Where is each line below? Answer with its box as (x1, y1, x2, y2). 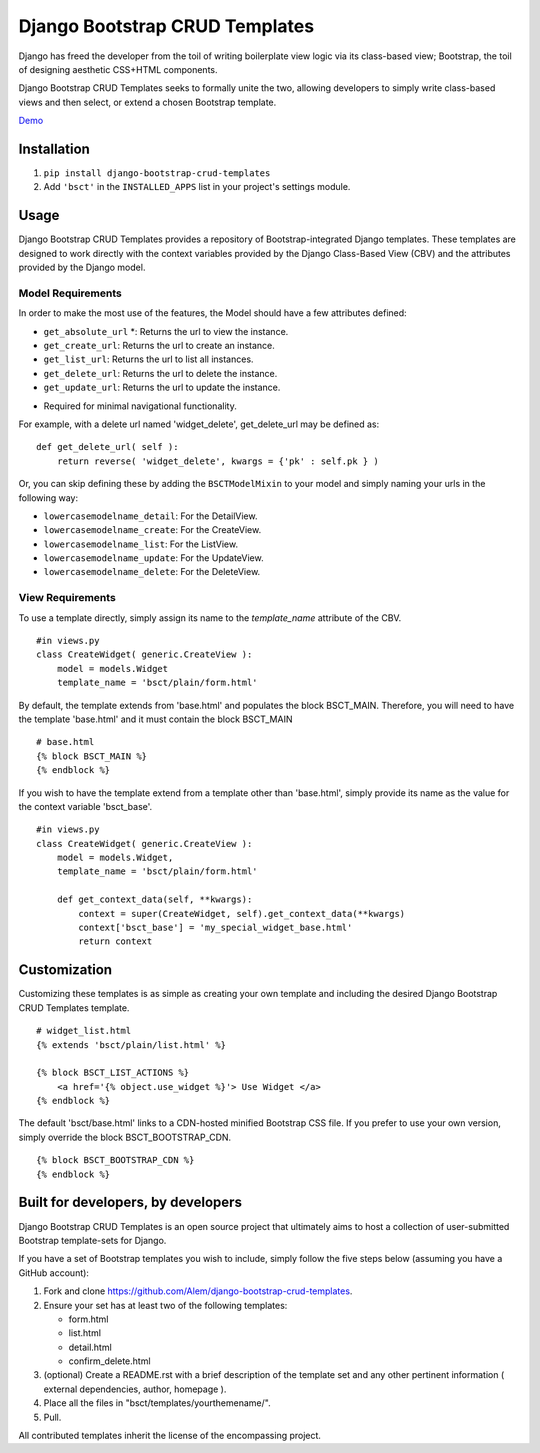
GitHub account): (18, 1266, 90, 1279)
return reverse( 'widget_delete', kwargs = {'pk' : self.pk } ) (56, 455, 379, 467)
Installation (18, 140, 90, 157)
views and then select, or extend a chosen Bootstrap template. (18, 96, 277, 108)
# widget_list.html (36, 1025, 132, 1037)
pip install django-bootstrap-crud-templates (43, 168, 271, 179)
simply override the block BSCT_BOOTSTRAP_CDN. (18, 1131, 232, 1143)
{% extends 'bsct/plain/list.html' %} (36, 1039, 227, 1050)
